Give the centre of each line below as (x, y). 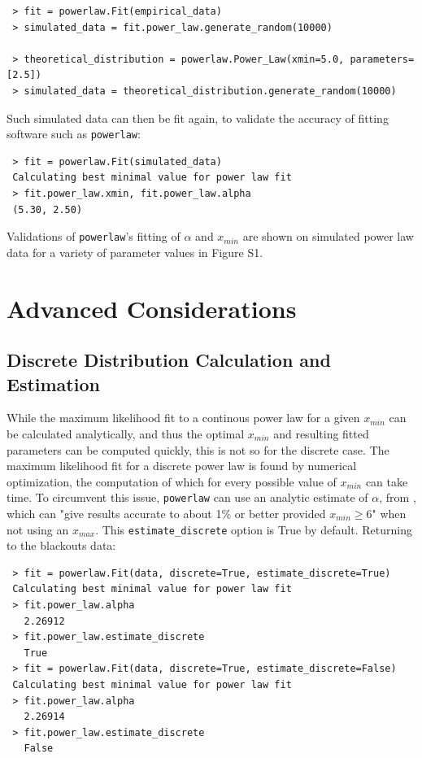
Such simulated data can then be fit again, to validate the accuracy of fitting (198, 118)
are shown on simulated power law (328, 236)
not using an (38, 529)
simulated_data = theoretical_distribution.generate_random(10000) (210, 91)
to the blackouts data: (61, 545)
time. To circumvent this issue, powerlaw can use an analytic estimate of (187, 497)
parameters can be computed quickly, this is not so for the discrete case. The (198, 449)
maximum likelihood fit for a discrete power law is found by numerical (182, 466)
